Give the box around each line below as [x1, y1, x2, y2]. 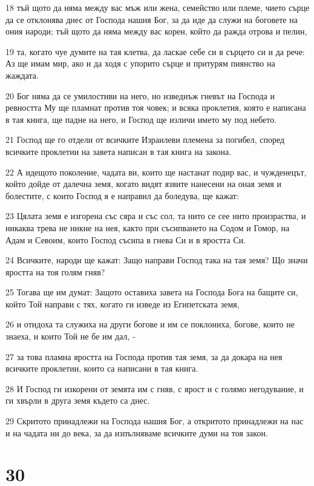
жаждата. [5, 68, 39, 81]
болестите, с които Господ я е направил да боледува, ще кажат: [5, 189, 239, 202]
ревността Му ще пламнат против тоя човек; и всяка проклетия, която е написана [5, 101, 306, 114]
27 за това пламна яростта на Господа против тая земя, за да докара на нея [5, 350, 283, 363]
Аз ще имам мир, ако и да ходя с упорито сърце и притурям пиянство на [5, 57, 275, 70]
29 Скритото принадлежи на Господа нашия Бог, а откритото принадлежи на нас [5, 415, 304, 427]
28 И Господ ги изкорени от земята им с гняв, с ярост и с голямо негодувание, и [5, 382, 304, 395]
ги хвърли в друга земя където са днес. [5, 394, 150, 407]
